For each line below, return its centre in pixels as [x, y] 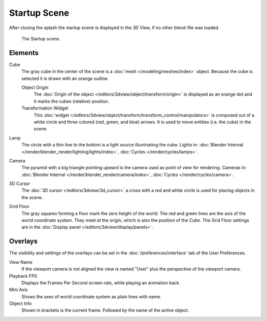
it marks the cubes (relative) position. [71, 101]
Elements [24, 53]
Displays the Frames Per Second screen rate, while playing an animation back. [101, 283]
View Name [21, 262]
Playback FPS [23, 276]
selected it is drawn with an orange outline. [65, 78]
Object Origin [35, 88]
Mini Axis [18, 290]
